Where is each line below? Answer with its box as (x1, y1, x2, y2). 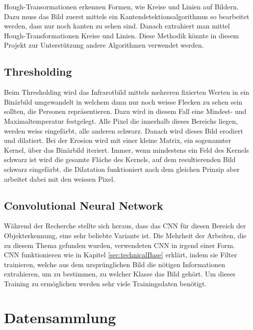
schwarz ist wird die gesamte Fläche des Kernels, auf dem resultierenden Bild (4, 154, 236, 165)
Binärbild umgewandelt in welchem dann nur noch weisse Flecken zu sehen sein (4, 96, 243, 107)
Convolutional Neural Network (4, 197, 163, 213)
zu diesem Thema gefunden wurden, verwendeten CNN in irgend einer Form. (4, 240, 235, 250)
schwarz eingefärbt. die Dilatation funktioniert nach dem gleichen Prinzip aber (4, 164, 240, 174)
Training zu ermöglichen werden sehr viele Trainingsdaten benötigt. (4, 278, 207, 288)
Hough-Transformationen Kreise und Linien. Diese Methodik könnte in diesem (4, 30, 239, 40)
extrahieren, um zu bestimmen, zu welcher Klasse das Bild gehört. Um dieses (4, 269, 236, 279)
